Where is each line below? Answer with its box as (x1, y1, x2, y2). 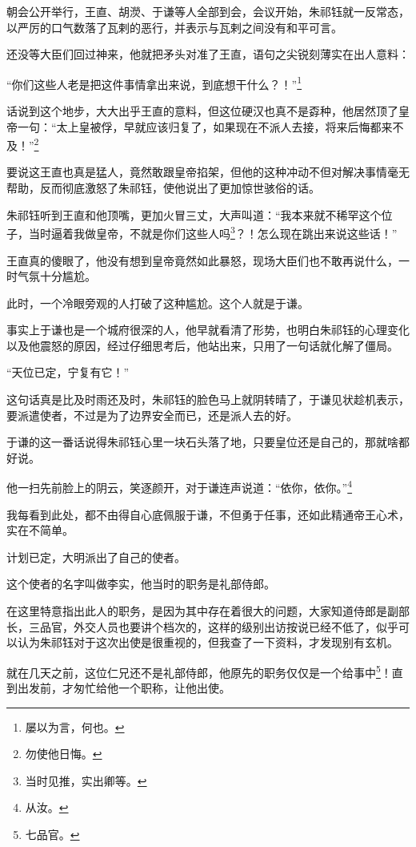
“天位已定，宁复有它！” (6, 364, 130, 381)
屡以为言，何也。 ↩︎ (25, 718, 125, 735)
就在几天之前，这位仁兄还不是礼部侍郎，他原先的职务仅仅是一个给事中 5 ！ (6, 661, 392, 680)
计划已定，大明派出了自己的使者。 (6, 548, 186, 565)
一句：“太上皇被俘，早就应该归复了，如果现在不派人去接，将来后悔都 (17, 118, 382, 135)
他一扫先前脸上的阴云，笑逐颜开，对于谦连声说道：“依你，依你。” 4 (6, 477, 353, 496)
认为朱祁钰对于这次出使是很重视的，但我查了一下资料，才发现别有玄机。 (17, 634, 398, 651)
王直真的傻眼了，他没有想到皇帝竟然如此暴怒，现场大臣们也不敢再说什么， (6, 252, 398, 268)
